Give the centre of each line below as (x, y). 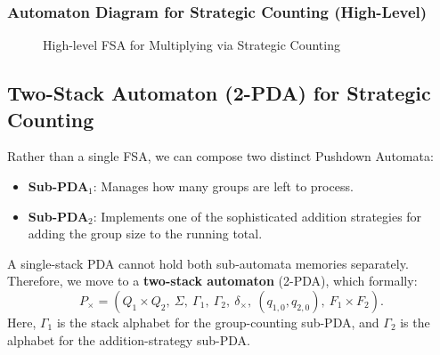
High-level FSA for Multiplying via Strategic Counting (191, 45)
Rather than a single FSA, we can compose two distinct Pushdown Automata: (220, 156)
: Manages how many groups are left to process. (223, 186)
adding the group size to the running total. (145, 234)
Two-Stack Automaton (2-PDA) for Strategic (219, 93)
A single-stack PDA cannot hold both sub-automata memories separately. (208, 263)
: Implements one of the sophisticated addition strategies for (257, 216)
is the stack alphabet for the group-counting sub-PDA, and (218, 322)
